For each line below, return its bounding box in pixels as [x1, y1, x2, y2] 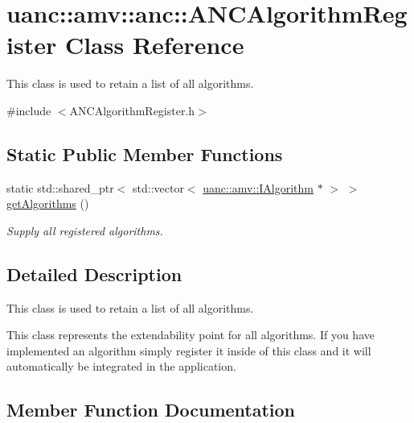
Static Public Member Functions [6, 141, 283, 166]
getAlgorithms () [6, 195, 89, 212]
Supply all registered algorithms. [6, 222, 163, 238]
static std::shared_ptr [6, 179, 114, 196]
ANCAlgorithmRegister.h [69, 102, 195, 118]
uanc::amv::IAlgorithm [203, 179, 314, 196]
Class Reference [64, 28, 244, 61]
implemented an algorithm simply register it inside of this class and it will [6, 342, 371, 359]
